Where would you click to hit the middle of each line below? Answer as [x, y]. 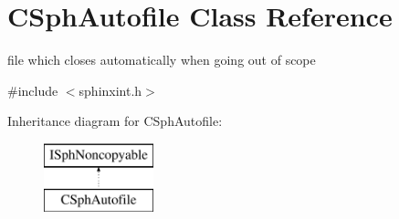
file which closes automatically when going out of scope [162, 60]
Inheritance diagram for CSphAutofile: [115, 121]
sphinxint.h [110, 90]
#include [33, 90]
